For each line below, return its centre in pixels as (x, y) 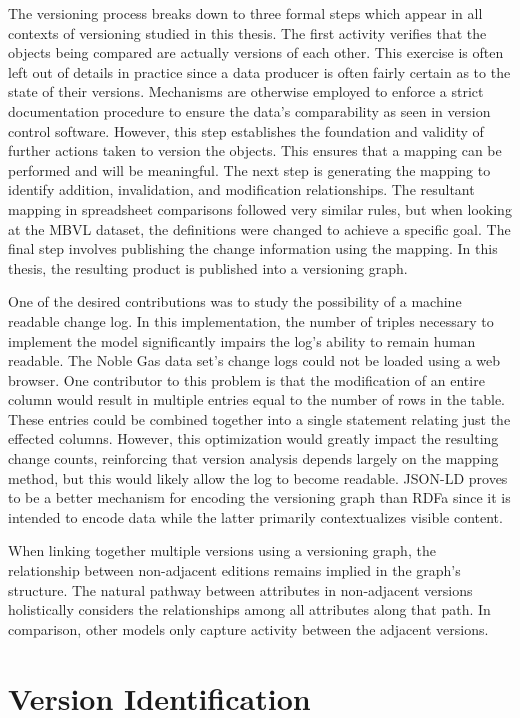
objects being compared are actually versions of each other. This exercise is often (256, 52)
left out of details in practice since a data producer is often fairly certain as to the (259, 71)
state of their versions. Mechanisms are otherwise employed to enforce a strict (246, 91)
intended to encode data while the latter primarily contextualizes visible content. (255, 516)
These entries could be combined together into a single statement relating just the (259, 418)
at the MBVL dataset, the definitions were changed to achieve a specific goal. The (259, 228)
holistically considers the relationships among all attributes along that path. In (249, 609)
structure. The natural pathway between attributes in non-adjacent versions (240, 589)
